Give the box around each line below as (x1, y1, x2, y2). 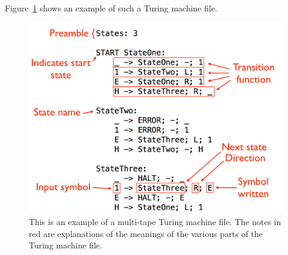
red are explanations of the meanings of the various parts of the (29, 227, 263, 239)
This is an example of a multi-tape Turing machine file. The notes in (29, 215, 281, 228)
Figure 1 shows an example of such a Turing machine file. (5, 2, 217, 14)
